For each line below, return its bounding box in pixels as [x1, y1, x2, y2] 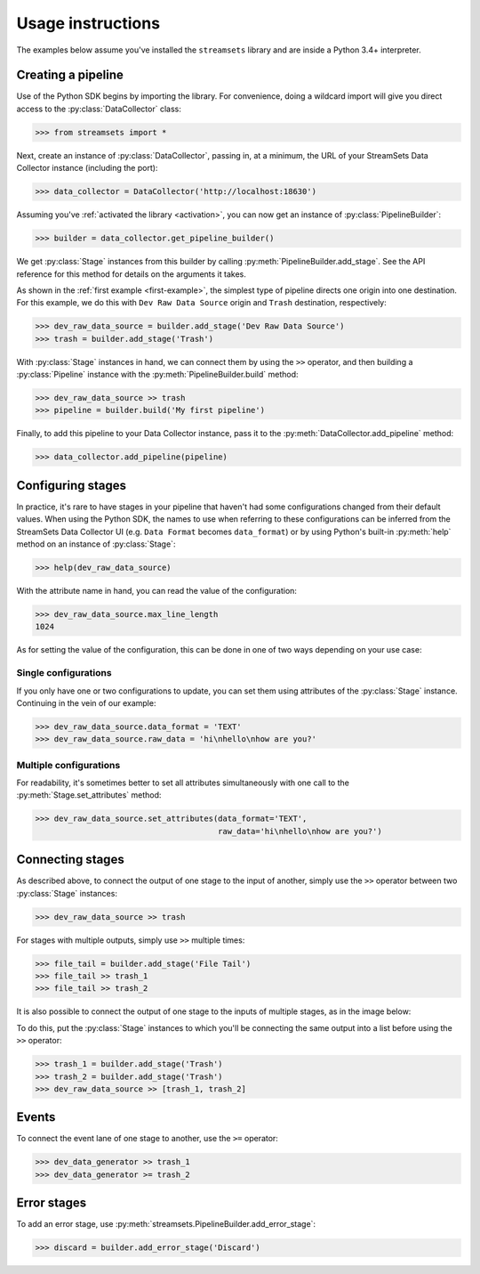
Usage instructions [16, 13, 160, 33]
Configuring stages [16, 477, 126, 493]
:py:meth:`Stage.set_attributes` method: [16, 790, 162, 800]
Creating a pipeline [16, 68, 124, 83]
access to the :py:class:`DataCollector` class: [16, 103, 181, 114]
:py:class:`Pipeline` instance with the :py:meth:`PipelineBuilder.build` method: [16, 369, 299, 380]
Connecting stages [16, 852, 124, 867]
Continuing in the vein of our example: [16, 697, 156, 708]
